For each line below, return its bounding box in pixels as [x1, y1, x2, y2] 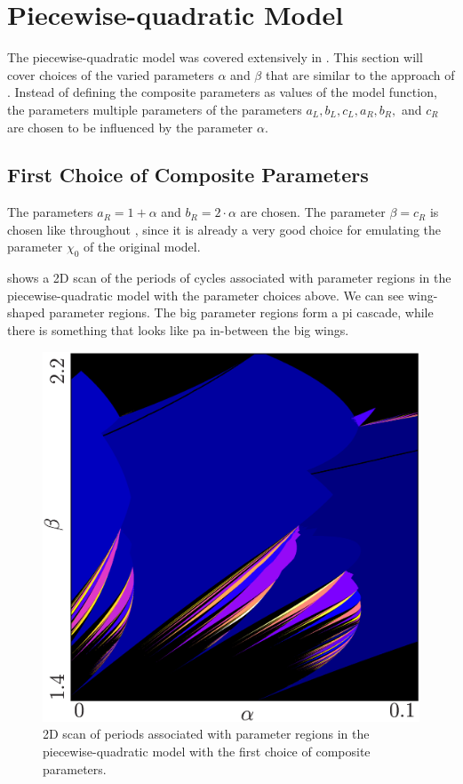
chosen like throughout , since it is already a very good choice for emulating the [7, 220, 442, 238]
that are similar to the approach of [265, 65, 455, 84]
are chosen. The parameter [240, 203, 386, 221]
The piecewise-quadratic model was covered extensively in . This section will [7, 48, 423, 67]
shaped [7, 303, 45, 322]
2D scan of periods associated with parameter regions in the [43, 724, 370, 743]
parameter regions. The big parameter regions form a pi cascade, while [49, 303, 434, 322]
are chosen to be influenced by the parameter [7, 117, 253, 136]
